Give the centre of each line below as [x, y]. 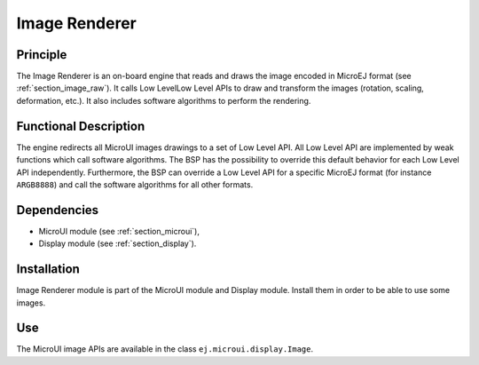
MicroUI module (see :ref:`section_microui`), [119, 231]
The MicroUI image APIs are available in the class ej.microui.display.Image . [165, 349]
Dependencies [58, 210]
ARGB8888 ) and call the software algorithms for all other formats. [135, 184]
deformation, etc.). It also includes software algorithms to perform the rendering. [164, 100]
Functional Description [81, 126]
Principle [42, 55]
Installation [48, 270]
